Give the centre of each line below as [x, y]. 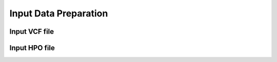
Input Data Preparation [59, 13]
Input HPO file [32, 48]
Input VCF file [32, 32]
